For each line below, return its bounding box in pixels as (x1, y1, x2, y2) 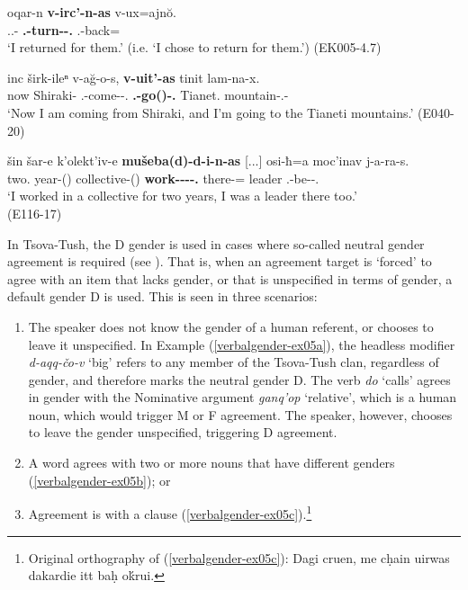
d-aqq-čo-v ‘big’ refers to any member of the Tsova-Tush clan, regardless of (28, 353, 439, 371)
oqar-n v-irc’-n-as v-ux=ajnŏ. (7, 3, 176, 21)
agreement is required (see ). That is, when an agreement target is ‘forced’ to (7, 252, 432, 271)
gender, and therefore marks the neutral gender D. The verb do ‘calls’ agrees (28, 370, 451, 389)
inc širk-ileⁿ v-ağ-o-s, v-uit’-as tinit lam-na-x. (7, 67, 260, 86)
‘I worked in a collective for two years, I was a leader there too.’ (7, 186, 357, 205)
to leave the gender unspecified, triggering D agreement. (28, 423, 337, 442)
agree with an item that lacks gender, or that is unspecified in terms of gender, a (7, 269, 453, 288)
